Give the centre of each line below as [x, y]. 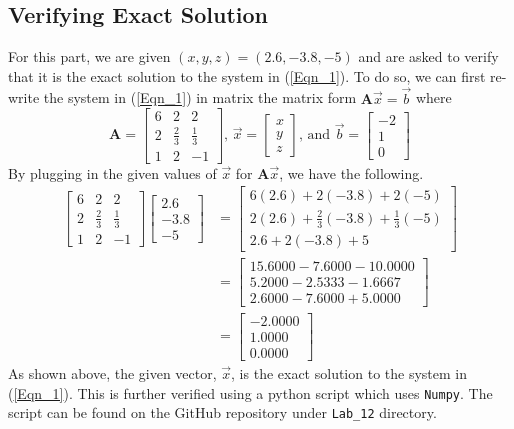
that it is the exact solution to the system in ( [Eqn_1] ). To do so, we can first [247, 75]
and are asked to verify [428, 56]
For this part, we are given [89, 56]
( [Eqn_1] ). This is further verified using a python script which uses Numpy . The [250, 392]
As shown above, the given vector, [112, 372]
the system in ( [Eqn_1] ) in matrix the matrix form [200, 97]
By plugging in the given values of [112, 172]
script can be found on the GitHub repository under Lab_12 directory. [222, 412]
